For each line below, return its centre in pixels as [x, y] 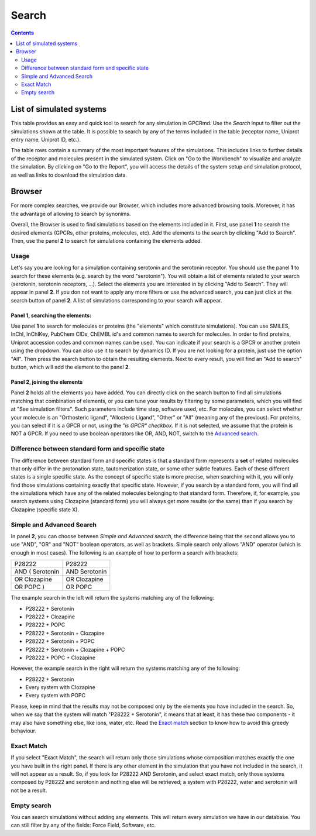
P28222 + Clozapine [50, 617]
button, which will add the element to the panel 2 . [71, 367]
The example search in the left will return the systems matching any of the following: [113, 598]
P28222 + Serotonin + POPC [60, 641]
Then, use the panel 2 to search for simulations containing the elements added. [106, 241]
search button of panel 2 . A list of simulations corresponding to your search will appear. [116, 300]
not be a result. [29, 790]
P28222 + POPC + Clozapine [61, 658]
